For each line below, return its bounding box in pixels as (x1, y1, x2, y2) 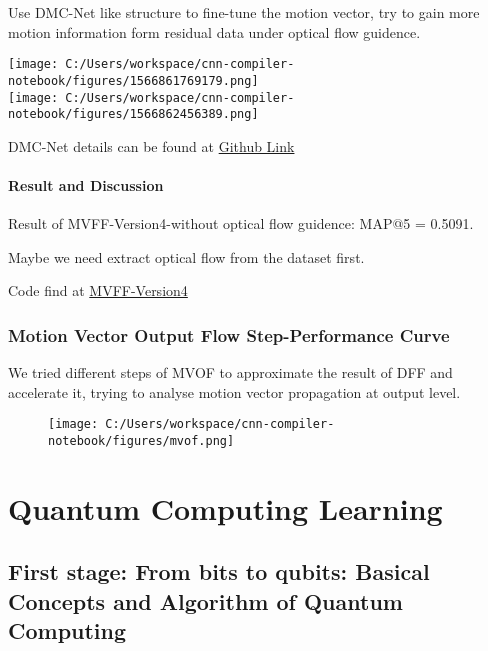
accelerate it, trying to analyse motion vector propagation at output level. (8, 381, 461, 402)
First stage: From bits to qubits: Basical (8, 556, 430, 587)
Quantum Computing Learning (8, 487, 443, 528)
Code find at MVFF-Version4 (8, 280, 188, 301)
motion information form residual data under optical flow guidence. (8, 21, 421, 42)
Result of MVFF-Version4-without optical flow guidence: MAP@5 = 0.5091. (8, 213, 474, 234)
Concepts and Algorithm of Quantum (8, 585, 403, 616)
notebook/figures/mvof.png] (48, 434, 235, 449)
